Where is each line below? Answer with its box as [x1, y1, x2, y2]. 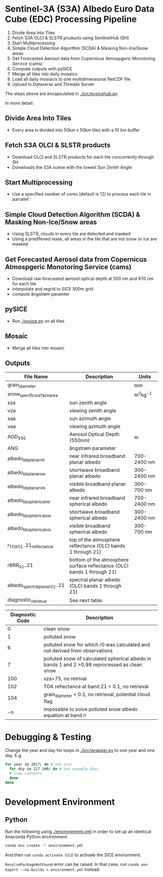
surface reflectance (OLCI [69, 562, 129, 569]
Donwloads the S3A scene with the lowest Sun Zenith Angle [12, 164, 132, 170]
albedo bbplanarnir [7, 455, 45, 463]
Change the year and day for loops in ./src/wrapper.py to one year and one [5, 747, 155, 753]
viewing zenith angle [69, 407, 116, 414]
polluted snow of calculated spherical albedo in [43, 655, 151, 662]
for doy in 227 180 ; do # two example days [9, 766, 98, 772]
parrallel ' [12, 196, 32, 202]
